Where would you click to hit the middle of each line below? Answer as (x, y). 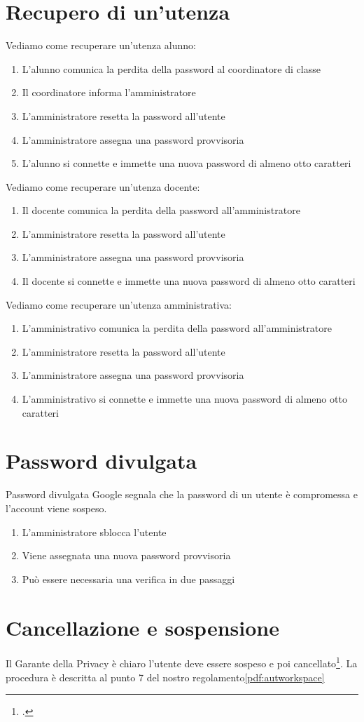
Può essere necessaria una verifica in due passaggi (128, 579)
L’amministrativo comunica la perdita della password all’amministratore (177, 328)
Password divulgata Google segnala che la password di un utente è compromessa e (182, 494)
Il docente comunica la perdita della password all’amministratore (161, 210)
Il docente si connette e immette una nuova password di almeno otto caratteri (189, 281)
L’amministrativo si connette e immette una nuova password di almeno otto (184, 399)
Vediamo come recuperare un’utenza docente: (103, 186)
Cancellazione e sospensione (142, 627)
